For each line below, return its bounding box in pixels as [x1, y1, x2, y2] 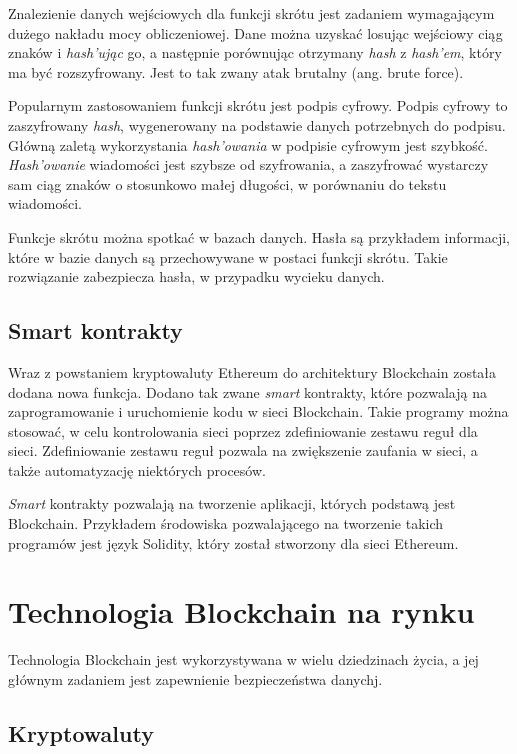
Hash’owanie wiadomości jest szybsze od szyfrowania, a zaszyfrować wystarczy [8, 154, 489, 175]
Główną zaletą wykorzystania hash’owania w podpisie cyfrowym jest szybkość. [8, 134, 488, 155]
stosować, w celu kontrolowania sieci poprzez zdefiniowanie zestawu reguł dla [8, 420, 478, 441]
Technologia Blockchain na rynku [8, 591, 475, 632]
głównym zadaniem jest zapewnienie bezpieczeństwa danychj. [8, 668, 383, 689]
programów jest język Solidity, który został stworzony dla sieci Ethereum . [8, 532, 459, 553]
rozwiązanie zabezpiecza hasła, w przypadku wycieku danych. [8, 266, 385, 287]
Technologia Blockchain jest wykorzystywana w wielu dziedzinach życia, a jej [8, 649, 479, 670]
